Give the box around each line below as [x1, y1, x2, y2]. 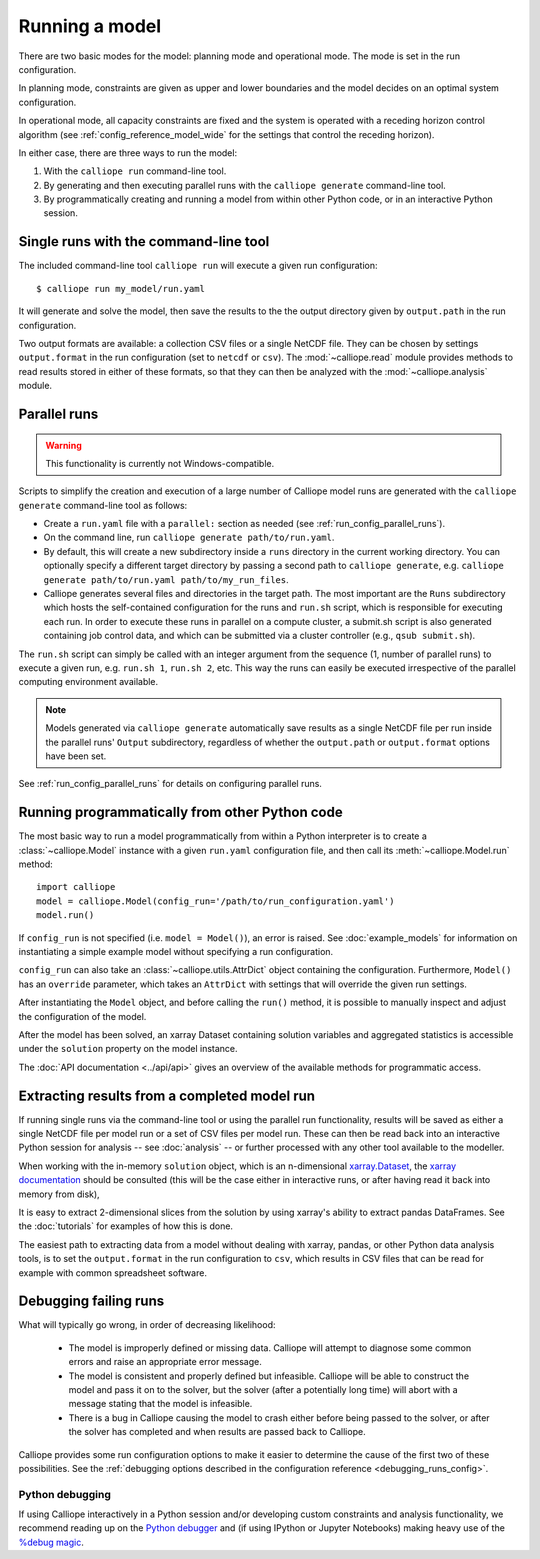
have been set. [45, 750, 107, 762]
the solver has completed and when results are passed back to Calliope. [68, 1426, 366, 1438]
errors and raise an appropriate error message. [68, 1356, 262, 1368]
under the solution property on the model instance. [18, 1043, 239, 1055]
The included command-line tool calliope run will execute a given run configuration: [18, 260, 378, 272]
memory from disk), [18, 1188, 100, 1200]
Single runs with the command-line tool [18, 233, 270, 250]
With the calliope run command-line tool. [43, 165, 227, 177]
